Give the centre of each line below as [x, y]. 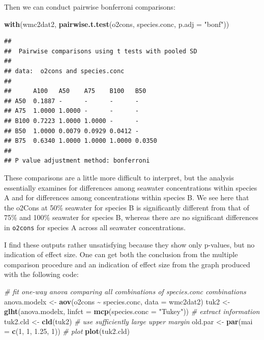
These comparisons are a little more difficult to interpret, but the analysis [119, 177]
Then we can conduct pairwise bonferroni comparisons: [90, 7]
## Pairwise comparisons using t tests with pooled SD [101, 51]
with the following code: [41, 274]
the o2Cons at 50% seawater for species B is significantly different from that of [127, 207]
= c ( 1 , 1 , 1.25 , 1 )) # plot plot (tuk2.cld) [67, 331]
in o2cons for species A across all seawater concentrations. [95, 227]
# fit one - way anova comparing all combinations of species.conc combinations [125, 291]
